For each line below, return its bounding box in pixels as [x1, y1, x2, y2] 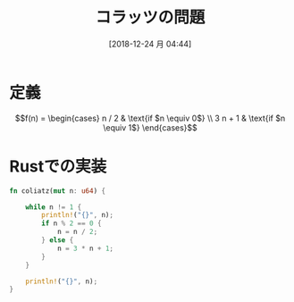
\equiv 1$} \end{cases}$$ [102, 122, 198, 133]
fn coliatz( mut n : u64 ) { [9, 186, 105, 196]
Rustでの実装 [9, 156, 107, 176]
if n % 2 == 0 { [41, 219, 102, 228]
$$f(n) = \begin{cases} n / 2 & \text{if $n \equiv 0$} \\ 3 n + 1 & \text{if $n [14, 113, 286, 123]
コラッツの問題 [95, 7, 206, 28]
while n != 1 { [25, 202, 82, 212]
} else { [41, 236, 74, 245]
